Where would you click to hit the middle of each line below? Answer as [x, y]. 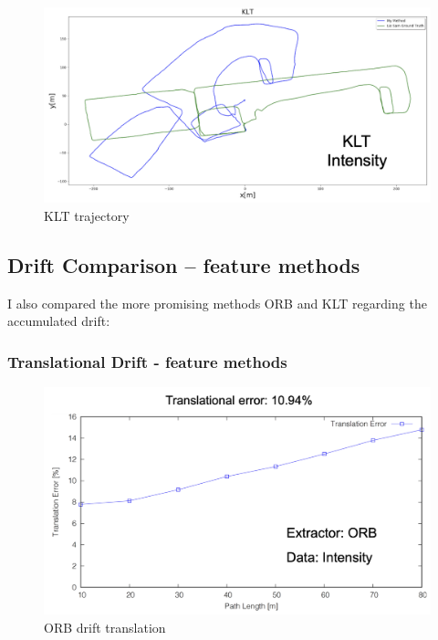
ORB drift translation [105, 627]
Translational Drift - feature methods [147, 361]
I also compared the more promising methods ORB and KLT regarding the [217, 303]
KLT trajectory [87, 216]
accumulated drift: [59, 321]
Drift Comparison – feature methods [184, 265]
